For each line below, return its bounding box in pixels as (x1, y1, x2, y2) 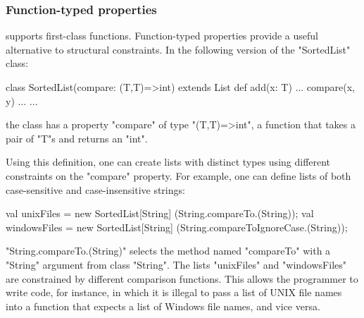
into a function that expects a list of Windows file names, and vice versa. (6, 298, 320, 313)
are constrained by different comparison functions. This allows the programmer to (6, 271, 358, 286)
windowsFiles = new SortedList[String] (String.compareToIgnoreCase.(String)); (6, 219, 348, 234)
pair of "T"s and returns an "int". (6, 130, 148, 145)
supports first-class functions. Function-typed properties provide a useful (6, 28, 319, 43)
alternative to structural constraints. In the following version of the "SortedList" (6, 42, 351, 56)
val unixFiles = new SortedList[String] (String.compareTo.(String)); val (6, 206, 314, 221)
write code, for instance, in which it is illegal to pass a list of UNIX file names (6, 285, 342, 300)
